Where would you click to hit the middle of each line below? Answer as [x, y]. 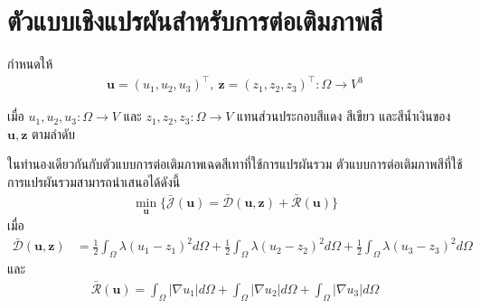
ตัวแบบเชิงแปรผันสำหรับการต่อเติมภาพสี [195, 20]
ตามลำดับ [54, 133]
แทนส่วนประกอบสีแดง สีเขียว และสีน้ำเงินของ [344, 116]
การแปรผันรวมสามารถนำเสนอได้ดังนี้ [94, 182]
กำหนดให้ [30, 64]
